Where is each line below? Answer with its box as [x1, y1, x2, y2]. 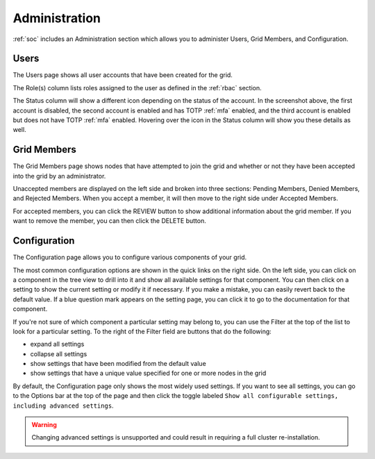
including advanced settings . [12, 401, 114, 410]
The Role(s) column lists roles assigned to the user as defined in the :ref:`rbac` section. [12, 83, 262, 92]
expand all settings [30, 340, 85, 349]
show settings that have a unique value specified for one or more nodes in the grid [30, 369, 267, 378]
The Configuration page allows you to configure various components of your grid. [12, 253, 247, 262]
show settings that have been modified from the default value [30, 360, 206, 368]
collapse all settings [30, 349, 87, 358]
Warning [31, 421, 57, 429]
